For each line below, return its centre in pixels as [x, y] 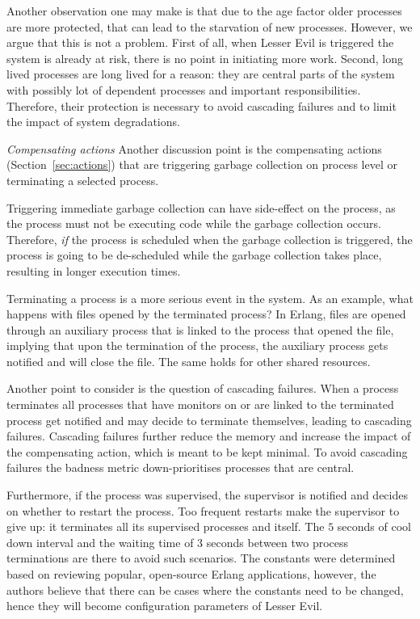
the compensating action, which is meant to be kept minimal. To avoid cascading [207, 451]
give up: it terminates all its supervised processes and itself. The [166, 526]
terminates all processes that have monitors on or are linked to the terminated [200, 404]
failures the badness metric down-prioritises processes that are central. [181, 467]
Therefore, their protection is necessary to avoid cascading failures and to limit [202, 105]
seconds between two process [277, 542]
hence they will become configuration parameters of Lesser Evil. [165, 606]
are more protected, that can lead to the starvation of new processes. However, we [210, 26]
